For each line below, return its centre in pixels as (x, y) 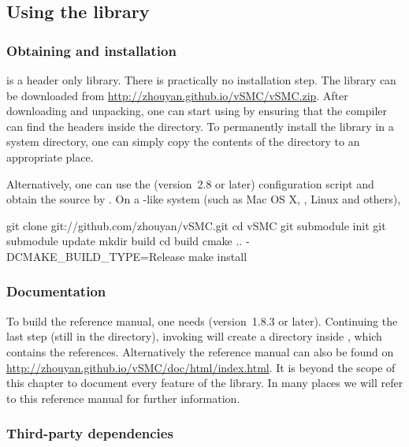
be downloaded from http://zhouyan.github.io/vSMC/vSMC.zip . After (177, 95)
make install (218, 256)
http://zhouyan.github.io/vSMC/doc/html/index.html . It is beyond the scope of (201, 367)
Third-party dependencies (90, 433)
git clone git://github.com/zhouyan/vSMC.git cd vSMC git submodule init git (196, 225)
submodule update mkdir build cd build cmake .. (125, 241)
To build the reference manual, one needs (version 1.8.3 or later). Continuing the (202, 320)
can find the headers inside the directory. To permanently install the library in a (200, 126)
